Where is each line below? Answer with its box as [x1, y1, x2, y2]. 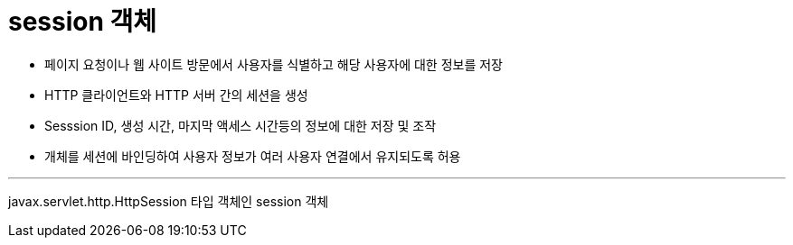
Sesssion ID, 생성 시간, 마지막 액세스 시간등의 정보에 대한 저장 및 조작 [44, 117, 437, 133]
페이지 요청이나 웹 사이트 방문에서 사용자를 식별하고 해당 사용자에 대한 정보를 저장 [44, 56, 503, 72]
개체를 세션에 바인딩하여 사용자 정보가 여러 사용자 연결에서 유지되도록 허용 [44, 148, 461, 164]
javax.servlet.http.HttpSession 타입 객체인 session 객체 [8, 193, 329, 209]
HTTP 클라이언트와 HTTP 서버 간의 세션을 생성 [44, 86, 308, 103]
